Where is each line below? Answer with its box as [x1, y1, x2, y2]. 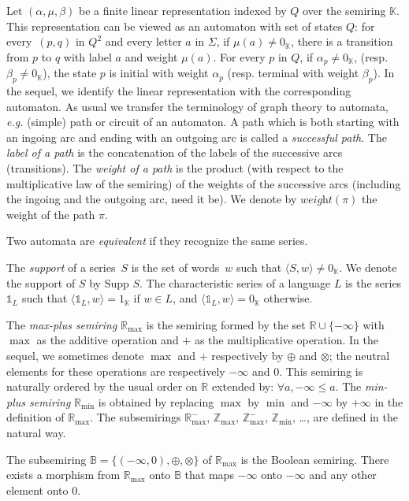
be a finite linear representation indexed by [79, 2, 287, 18]
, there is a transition [291, 33, 393, 50]
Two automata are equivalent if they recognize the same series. [6, 232, 308, 249]
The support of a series [6, 258, 116, 275]
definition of [6, 409, 65, 425]
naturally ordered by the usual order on [6, 378, 198, 395]
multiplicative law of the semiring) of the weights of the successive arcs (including [6, 175, 401, 191]
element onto [6, 481, 69, 498]
